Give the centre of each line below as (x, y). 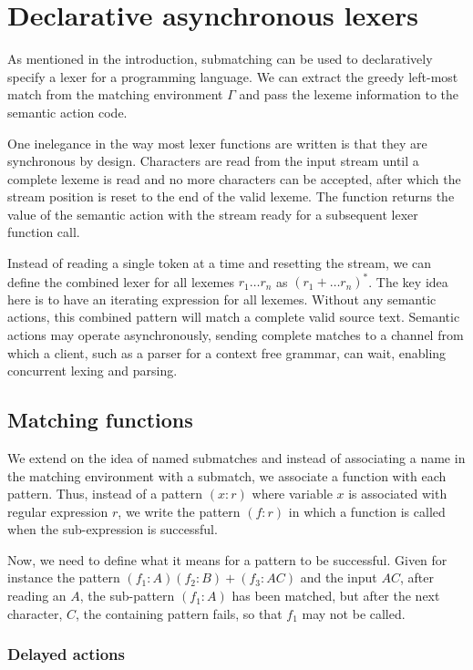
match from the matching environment (115, 94)
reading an (37, 596)
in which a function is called (367, 511)
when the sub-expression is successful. (113, 529)
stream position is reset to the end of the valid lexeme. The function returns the (231, 196)
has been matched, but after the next (336, 596)
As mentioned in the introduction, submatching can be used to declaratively (220, 59)
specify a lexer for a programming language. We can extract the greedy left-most (233, 76)
